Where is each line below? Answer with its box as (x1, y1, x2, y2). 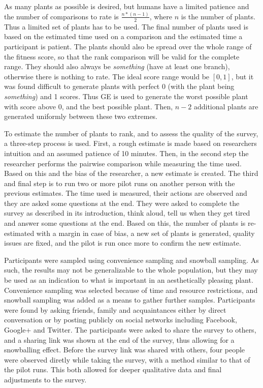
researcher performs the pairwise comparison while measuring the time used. (4, 158, 242, 168)
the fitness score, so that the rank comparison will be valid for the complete (4, 51, 240, 62)
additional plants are (193, 101, 258, 111)
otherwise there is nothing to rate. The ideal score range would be (4, 71, 210, 81)
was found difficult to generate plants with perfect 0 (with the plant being (4, 81, 235, 92)
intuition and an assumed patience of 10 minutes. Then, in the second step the (4, 147, 249, 158)
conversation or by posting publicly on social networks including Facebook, (4, 314, 237, 325)
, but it (231, 71, 254, 81)
